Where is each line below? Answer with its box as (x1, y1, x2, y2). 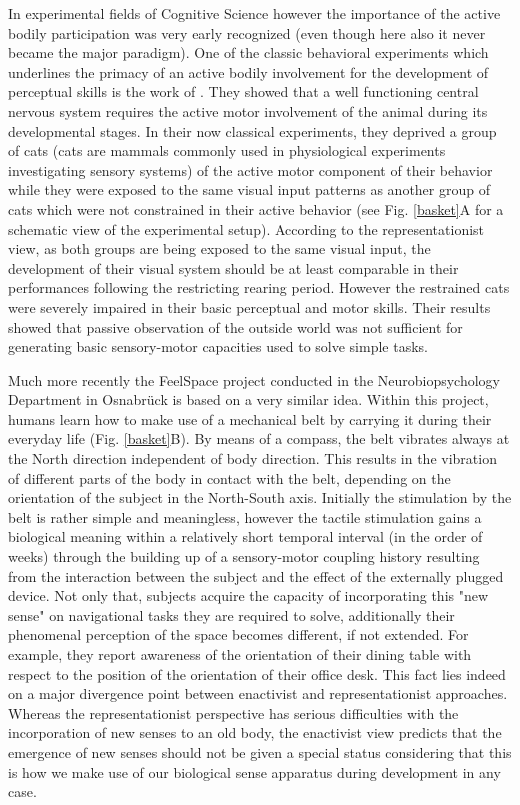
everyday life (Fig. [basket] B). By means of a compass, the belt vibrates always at (8, 428, 510, 449)
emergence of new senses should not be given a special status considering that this (8, 741, 512, 762)
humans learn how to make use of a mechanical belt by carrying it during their (8, 408, 492, 429)
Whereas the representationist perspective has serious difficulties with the (8, 702, 459, 723)
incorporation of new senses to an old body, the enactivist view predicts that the (8, 722, 502, 743)
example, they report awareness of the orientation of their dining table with (8, 644, 472, 664)
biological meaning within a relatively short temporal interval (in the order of (8, 526, 483, 547)
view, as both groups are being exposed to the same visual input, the (8, 238, 431, 259)
